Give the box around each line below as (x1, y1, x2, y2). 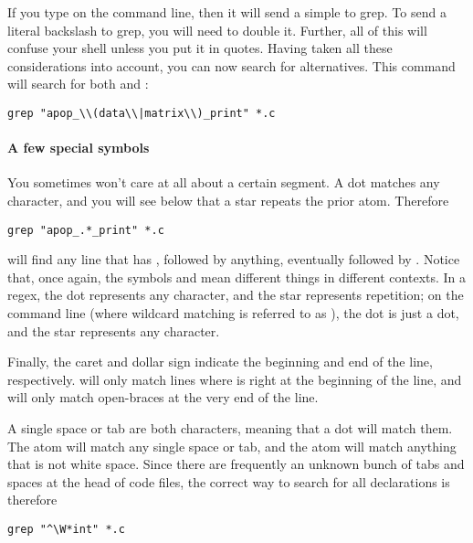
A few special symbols (7, 138, 150, 157)
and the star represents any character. (7, 321, 220, 340)
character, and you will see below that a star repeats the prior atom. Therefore (7, 191, 449, 210)
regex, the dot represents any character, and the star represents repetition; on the (7, 285, 464, 304)
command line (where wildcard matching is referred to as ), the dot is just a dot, (7, 303, 459, 323)
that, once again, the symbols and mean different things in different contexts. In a (7, 267, 467, 286)
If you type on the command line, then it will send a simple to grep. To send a (7, 3, 447, 21)
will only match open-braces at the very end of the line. (7, 388, 319, 407)
